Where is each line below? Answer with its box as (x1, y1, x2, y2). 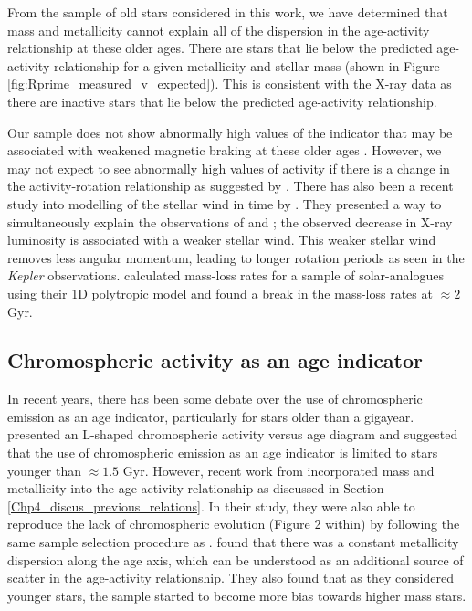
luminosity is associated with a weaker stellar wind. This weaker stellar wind (7, 230, 436, 249)
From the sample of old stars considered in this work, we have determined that (7, 3, 448, 21)
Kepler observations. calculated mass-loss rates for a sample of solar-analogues (7, 266, 444, 285)
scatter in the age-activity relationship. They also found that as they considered (7, 568, 454, 587)
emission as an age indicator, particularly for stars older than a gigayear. (7, 406, 414, 426)
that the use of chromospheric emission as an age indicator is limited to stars (7, 443, 438, 462)
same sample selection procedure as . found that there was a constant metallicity (7, 532, 459, 552)
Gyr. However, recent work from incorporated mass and (122, 460, 435, 479)
